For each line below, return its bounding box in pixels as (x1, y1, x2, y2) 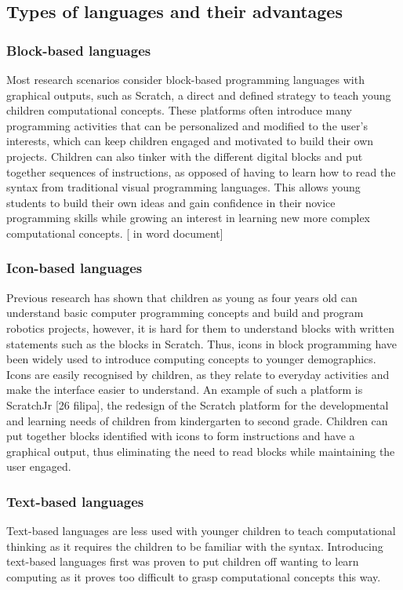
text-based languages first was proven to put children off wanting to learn (6, 553, 359, 570)
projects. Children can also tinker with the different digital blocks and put (6, 147, 363, 164)
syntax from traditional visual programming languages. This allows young (6, 179, 361, 195)
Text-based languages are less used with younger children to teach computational (6, 523, 396, 539)
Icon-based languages (6, 258, 143, 278)
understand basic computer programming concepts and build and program (6, 304, 364, 321)
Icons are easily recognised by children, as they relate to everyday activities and (6, 366, 390, 382)
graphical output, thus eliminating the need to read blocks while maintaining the (6, 442, 395, 459)
